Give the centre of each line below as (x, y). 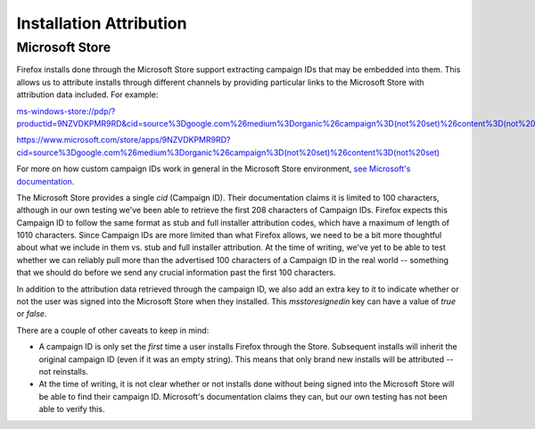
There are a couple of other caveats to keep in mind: (113, 330)
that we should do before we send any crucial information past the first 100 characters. (176, 273)
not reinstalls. (64, 371)
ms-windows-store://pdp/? (66, 111)
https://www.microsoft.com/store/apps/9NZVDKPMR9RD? (123, 140)
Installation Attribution (102, 23)
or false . (32, 314)
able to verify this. (72, 409)
